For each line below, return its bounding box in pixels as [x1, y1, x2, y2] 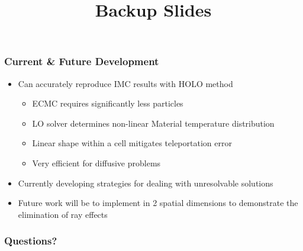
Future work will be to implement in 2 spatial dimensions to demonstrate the [18, 197, 298, 209]
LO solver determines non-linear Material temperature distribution [32, 117, 275, 129]
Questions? [4, 233, 57, 248]
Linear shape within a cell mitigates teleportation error [32, 137, 232, 149]
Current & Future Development [4, 54, 159, 69]
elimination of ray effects [18, 208, 108, 220]
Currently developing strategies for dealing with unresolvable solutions [18, 176, 273, 189]
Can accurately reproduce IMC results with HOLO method [18, 77, 233, 89]
